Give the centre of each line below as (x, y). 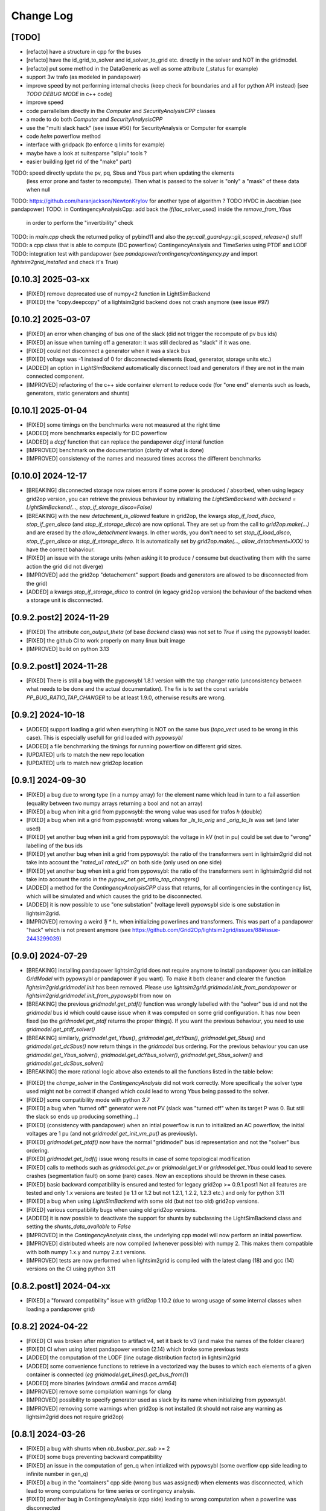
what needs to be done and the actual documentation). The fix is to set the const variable (137, 689)
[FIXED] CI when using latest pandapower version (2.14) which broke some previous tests (137, 1349)
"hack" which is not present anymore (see (78, 930)
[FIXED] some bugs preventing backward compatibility (94, 1457)
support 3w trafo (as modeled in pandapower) (84, 77)
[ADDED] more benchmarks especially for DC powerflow (97, 433)
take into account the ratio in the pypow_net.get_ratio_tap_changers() (113, 879)
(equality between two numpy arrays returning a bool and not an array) (114, 803)
